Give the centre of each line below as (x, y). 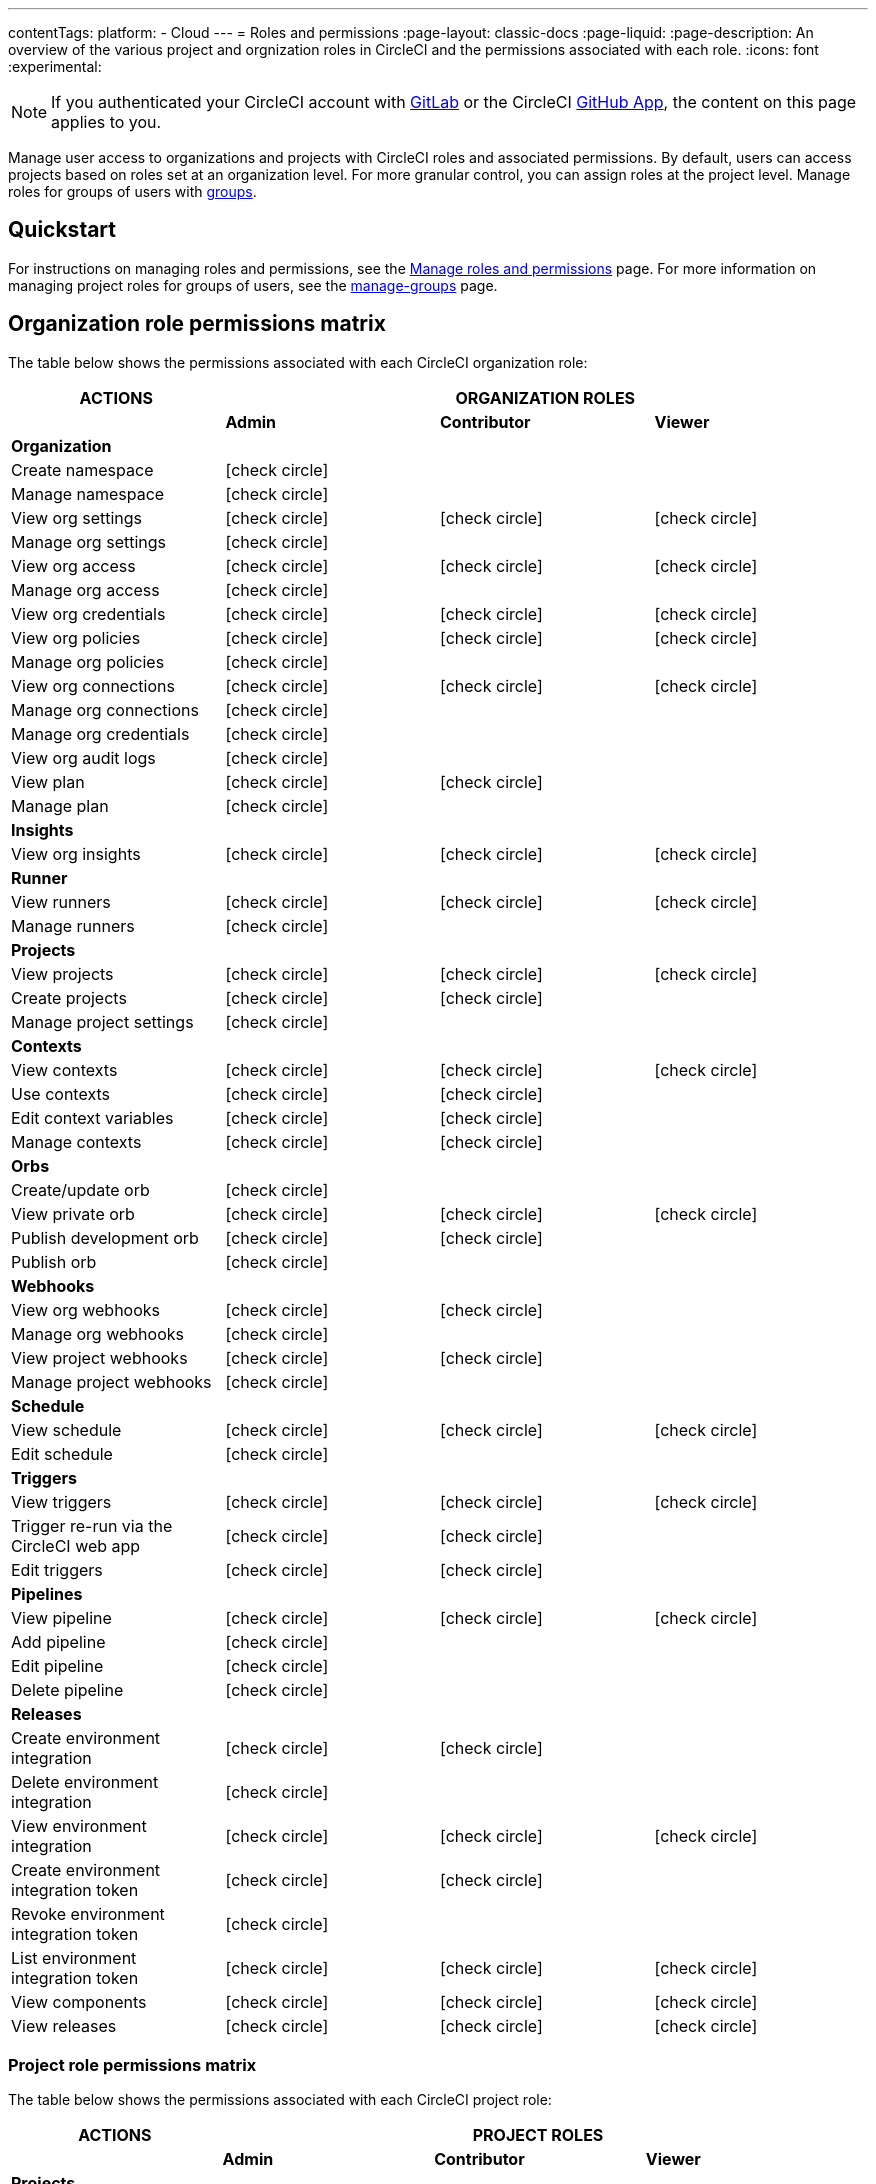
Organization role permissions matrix (197, 324)
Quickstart (62, 230)
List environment (74, 1957)
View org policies (76, 637)
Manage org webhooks (97, 1333)
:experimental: (55, 66)
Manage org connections (105, 709)
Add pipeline (58, 1641)
